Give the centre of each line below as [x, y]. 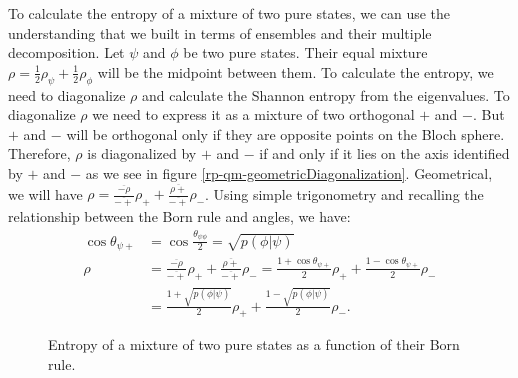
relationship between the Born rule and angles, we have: [179, 216]
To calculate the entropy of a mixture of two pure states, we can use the [229, 13]
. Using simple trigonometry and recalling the [344, 193]
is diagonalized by [142, 153]
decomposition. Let [66, 52]
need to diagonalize [67, 94]
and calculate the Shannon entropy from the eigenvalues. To [326, 94]
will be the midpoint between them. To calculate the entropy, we [295, 71]
